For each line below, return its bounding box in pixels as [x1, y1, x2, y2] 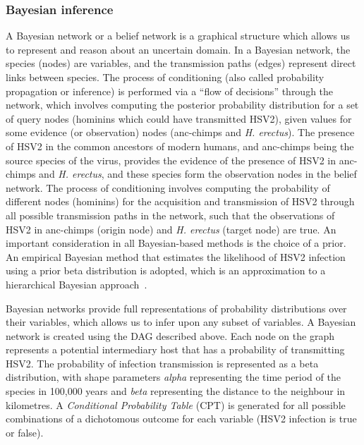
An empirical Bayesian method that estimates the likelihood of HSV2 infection [6, 249, 346, 264]
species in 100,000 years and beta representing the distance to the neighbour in [6, 384, 346, 398]
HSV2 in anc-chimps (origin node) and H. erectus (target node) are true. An [6, 221, 336, 236]
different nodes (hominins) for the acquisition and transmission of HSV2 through [6, 194, 355, 209]
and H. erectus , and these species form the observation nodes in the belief [39, 166, 357, 181]
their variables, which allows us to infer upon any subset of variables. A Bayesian [6, 315, 356, 329]
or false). [6, 425, 44, 439]
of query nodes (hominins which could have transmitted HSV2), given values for [6, 111, 352, 126]
